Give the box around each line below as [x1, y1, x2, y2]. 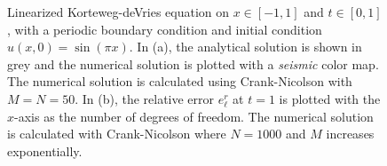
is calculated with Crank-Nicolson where [7, 124, 226, 143]
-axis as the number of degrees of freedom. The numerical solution [14, 107, 374, 125]
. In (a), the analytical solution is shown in [129, 37, 362, 56]
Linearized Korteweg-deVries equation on [7, 3, 230, 20]
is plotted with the [279, 89, 381, 107]
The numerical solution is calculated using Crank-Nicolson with [7, 72, 352, 91]
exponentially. [7, 141, 83, 160]
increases [326, 124, 375, 143]
